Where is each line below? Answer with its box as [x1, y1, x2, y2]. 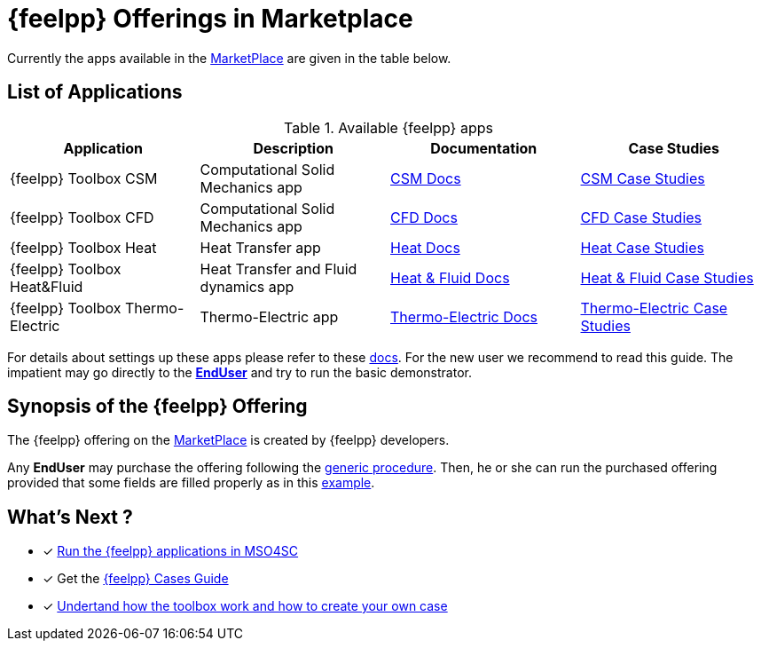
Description [253, 138, 333, 157]
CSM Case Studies [580, 169, 705, 187]
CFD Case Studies [580, 208, 702, 226]
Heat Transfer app [200, 238, 321, 257]
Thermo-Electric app [200, 307, 339, 326]
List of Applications [7, 81, 183, 104]
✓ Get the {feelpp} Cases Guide [43, 571, 229, 587]
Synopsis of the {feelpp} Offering [7, 395, 308, 418]
